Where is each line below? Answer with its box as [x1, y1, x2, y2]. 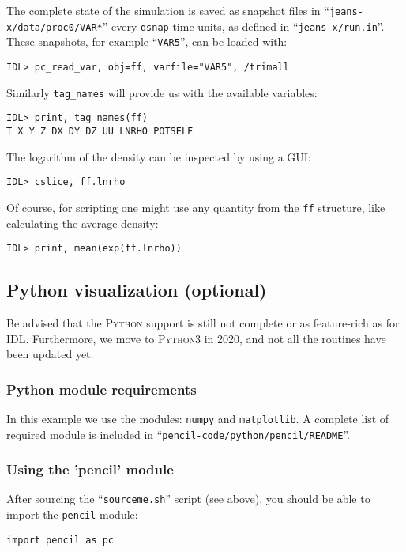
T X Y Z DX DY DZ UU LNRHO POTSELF [6, 125, 194, 137]
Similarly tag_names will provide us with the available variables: [6, 84, 318, 100]
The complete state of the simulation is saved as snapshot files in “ [6, 2, 329, 18]
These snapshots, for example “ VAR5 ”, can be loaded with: [6, 33, 288, 50]
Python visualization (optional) [6, 278, 267, 302]
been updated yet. [6, 346, 94, 362]
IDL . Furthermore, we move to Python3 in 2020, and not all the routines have [6, 330, 386, 346]
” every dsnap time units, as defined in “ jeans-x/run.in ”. [102, 17, 385, 34]
